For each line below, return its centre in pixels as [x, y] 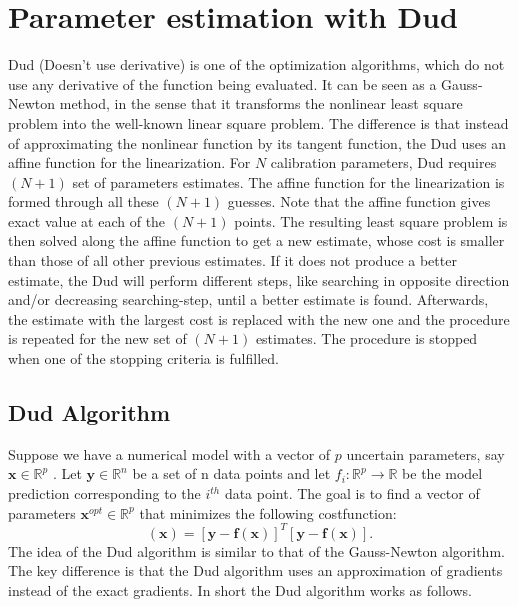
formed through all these [83, 201]
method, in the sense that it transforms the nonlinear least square [261, 103]
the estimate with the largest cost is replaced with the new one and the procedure [259, 318]
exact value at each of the [87, 220]
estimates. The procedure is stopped [366, 338]
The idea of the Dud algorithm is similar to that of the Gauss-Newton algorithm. [256, 550]
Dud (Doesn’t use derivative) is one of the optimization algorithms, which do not [256, 64]
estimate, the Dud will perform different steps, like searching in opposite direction [259, 279]
